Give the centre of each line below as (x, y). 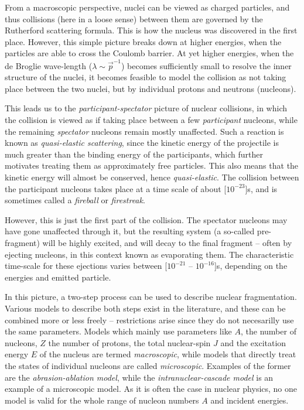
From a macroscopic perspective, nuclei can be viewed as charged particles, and (147, 7)
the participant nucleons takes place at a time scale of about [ (116, 188)
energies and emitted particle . (58, 277)
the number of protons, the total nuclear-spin (129, 342)
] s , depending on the (251, 266)
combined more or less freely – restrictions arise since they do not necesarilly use (149, 320)
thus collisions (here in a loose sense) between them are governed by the (134, 18)
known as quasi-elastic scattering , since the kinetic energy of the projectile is (142, 143)
